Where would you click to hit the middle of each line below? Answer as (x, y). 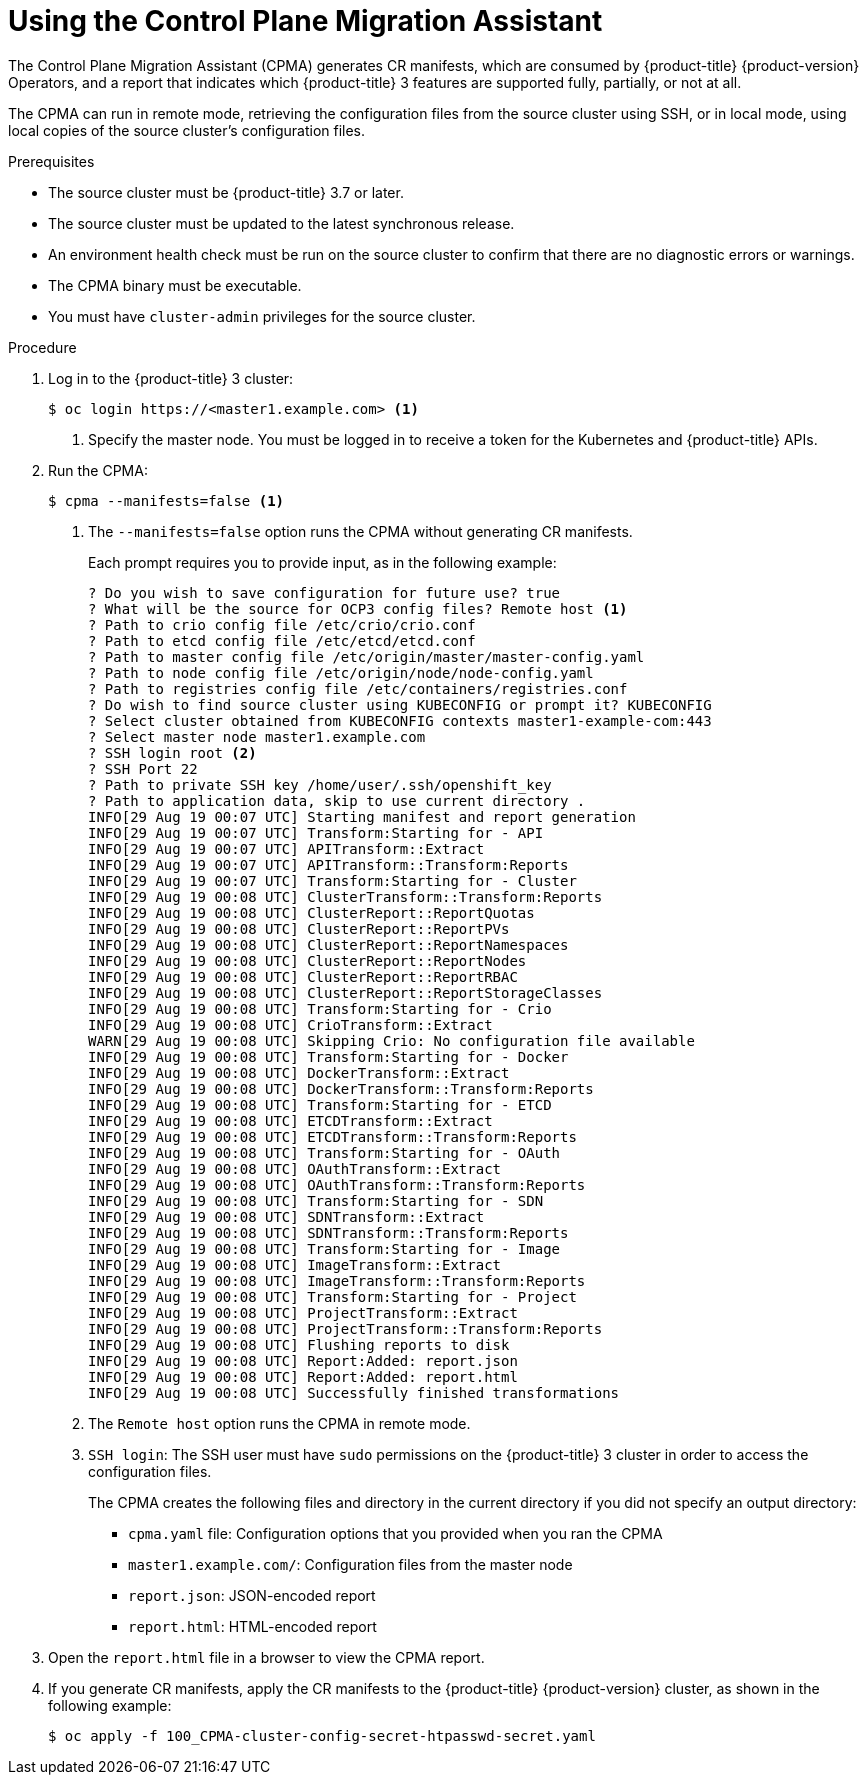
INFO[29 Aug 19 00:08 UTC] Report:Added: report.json (303, 1360)
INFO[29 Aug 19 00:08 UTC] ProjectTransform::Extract (303, 1312)
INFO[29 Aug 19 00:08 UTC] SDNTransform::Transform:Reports (328, 1232)
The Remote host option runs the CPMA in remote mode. (279, 1423)
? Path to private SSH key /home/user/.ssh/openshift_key (320, 784)
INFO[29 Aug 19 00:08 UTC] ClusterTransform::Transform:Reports (345, 896)
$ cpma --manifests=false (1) (166, 500)
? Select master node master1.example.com (257, 736)
